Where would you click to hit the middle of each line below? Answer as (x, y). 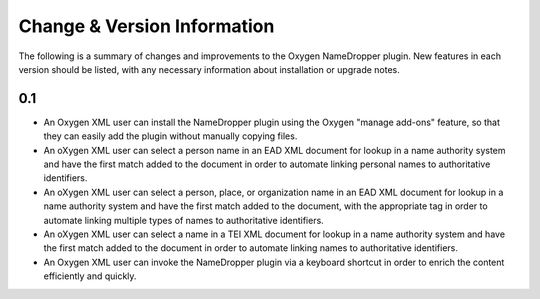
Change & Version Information (146, 26)
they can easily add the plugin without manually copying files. (170, 136)
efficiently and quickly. (90, 276)
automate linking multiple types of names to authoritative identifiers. (183, 220)
